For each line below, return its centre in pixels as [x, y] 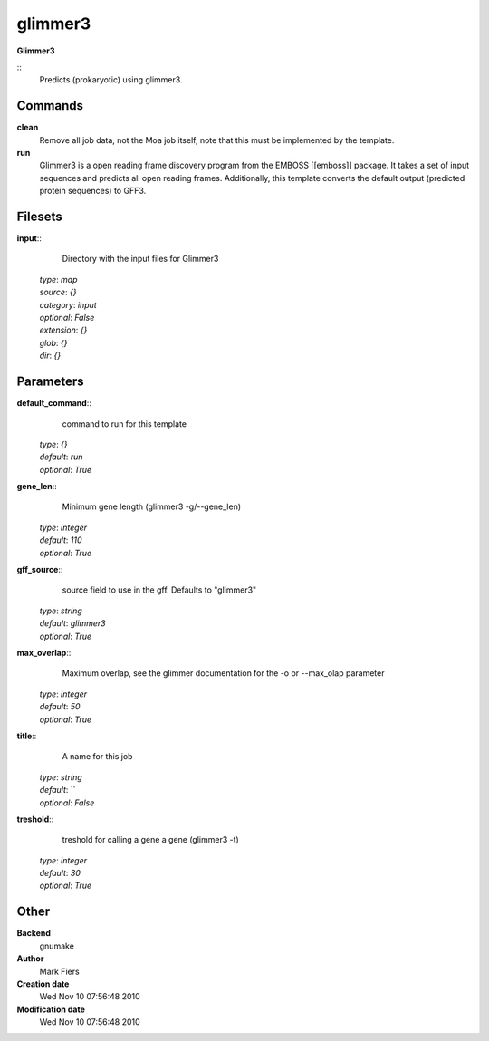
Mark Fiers [60, 971]
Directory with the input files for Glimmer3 [140, 259]
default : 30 [60, 873]
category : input [68, 304]
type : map [58, 279]
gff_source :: [40, 570]
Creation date [43, 984]
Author [30, 959]
